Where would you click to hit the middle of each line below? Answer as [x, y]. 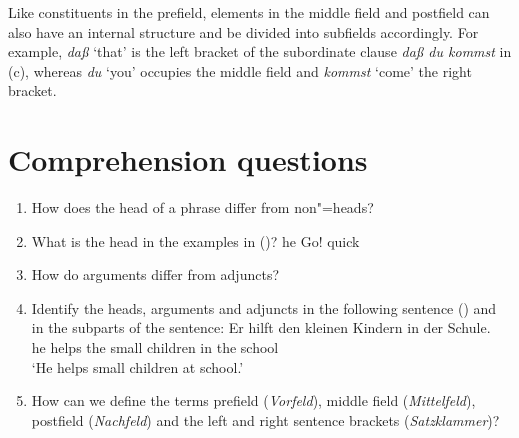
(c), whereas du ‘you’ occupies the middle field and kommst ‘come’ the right [240, 70]
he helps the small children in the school [155, 347]
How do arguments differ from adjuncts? [155, 274]
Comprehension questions [188, 159]
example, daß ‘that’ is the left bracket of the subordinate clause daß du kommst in [260, 51]
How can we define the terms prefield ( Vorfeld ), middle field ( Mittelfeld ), [253, 400]
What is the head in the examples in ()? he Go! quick [195, 240]
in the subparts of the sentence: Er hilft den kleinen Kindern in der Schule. [261, 327]
